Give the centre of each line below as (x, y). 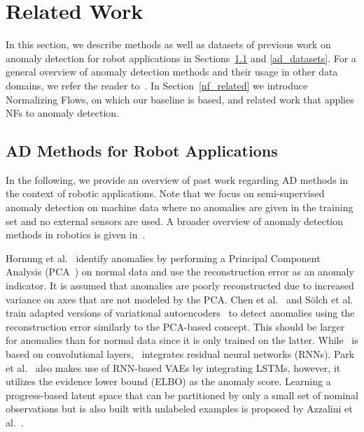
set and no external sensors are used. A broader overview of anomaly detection (175, 221)
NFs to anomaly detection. (63, 113)
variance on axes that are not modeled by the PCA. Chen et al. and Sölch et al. (180, 299)
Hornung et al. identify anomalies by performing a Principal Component (163, 258)
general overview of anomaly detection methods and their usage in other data (172, 72)
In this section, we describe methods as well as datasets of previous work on (168, 44)
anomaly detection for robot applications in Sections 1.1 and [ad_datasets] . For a (181, 58)
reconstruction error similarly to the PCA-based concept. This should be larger (175, 326)
